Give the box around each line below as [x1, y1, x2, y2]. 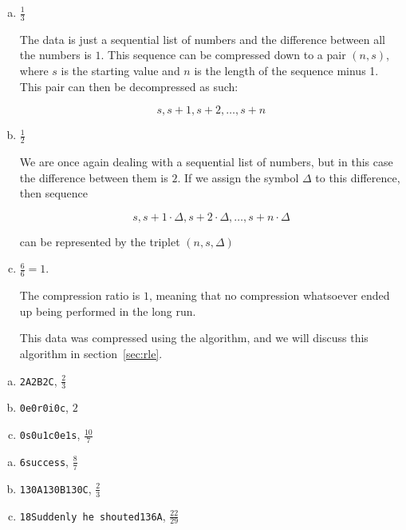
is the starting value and [61, 62, 180, 79]
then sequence [19, 185, 89, 201]
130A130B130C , [19, 480, 92, 496]
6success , [19, 452, 69, 469]
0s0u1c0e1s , [19, 426, 81, 443]
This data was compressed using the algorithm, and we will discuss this [19, 329, 369, 346]
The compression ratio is [19, 287, 140, 304]
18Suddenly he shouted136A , [19, 507, 166, 524]
